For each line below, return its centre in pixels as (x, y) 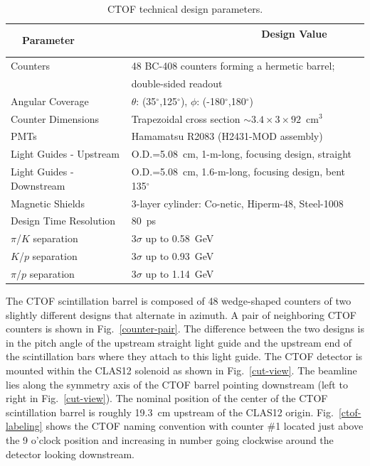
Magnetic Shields (48, 203)
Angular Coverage (50, 101)
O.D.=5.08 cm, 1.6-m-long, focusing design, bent (238, 172)
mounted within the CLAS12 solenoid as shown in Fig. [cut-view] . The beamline (181, 370)
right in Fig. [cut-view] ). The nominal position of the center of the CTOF (167, 398)
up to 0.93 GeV (180, 256)
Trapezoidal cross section (186, 118)
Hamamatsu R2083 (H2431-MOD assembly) (227, 136)
